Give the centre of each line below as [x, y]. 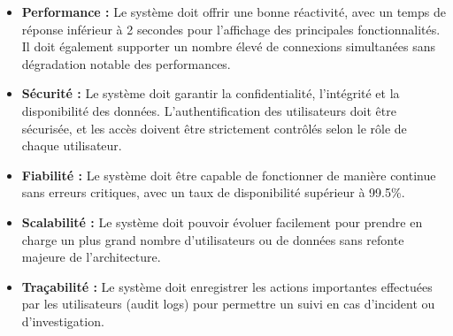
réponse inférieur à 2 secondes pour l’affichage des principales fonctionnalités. [231, 29]
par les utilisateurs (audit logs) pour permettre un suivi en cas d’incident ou [228, 304]
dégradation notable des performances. [126, 63]
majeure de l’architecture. [91, 257]
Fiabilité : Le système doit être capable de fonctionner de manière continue [229, 175]
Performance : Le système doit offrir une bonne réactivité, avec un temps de [234, 11]
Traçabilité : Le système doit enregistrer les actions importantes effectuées [227, 286]
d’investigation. [63, 321]
